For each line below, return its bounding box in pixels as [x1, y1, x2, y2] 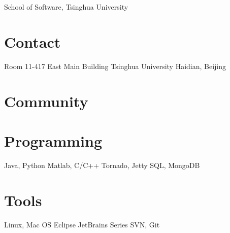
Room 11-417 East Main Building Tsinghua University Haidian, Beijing [4, 60, 226, 71]
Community [4, 90, 88, 111]
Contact [4, 31, 61, 52]
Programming [4, 130, 102, 151]
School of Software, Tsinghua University [4, 2, 128, 12]
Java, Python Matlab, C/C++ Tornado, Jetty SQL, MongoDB [4, 159, 200, 170]
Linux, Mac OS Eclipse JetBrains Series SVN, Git [4, 219, 160, 229]
